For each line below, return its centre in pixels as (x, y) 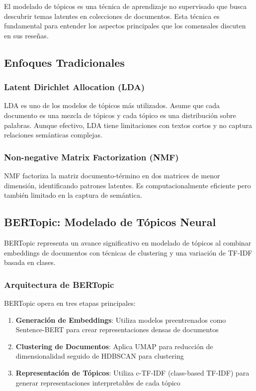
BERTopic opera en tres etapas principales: (70, 303)
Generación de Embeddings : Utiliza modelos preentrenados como (121, 320)
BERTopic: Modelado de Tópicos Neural (110, 222)
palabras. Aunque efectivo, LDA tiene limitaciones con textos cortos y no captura (128, 125)
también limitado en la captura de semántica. (73, 195)
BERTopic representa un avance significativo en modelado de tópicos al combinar (128, 242)
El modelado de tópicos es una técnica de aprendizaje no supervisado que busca (126, 6)
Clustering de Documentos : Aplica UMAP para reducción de (114, 346)
